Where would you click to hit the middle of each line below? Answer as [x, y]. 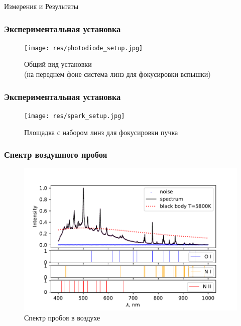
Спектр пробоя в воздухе [62, 317]
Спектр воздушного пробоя [56, 154]
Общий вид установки [58, 64]
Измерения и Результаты [41, 6]
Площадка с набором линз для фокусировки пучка [101, 132]
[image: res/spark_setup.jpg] [75, 116]
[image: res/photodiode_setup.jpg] [84, 48]
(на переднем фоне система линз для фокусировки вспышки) [117, 74]
